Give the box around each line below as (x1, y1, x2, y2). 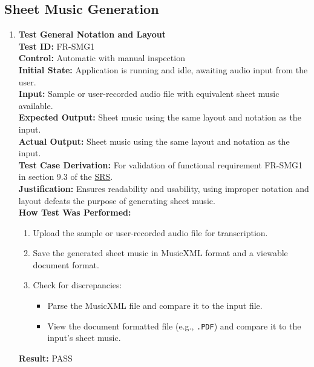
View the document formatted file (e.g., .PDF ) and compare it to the (47, 319, 301, 332)
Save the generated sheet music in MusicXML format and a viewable (33, 246, 288, 259)
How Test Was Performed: (18, 206, 131, 219)
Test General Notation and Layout (18, 28, 166, 41)
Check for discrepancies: (33, 279, 122, 291)
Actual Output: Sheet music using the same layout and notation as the (18, 134, 290, 147)
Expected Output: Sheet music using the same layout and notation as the (18, 111, 301, 124)
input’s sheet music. (47, 331, 121, 344)
